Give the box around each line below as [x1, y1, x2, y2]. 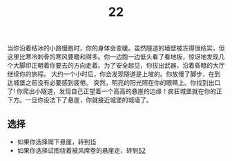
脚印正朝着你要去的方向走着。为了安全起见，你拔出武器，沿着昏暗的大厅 [19, 61, 225, 70]
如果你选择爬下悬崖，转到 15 [17, 138, 97, 146]
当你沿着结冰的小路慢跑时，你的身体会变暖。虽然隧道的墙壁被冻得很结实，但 [7, 44, 225, 53]
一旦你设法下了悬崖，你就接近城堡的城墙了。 [25, 96, 153, 104]
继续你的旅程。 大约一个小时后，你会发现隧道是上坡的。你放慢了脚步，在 [7, 70, 215, 78]
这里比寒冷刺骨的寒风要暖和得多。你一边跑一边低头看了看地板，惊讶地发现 [7, 53, 219, 61]
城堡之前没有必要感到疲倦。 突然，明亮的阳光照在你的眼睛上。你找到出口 [12, 79, 221, 87]
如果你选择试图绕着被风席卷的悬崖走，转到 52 [17, 146, 146, 154]
